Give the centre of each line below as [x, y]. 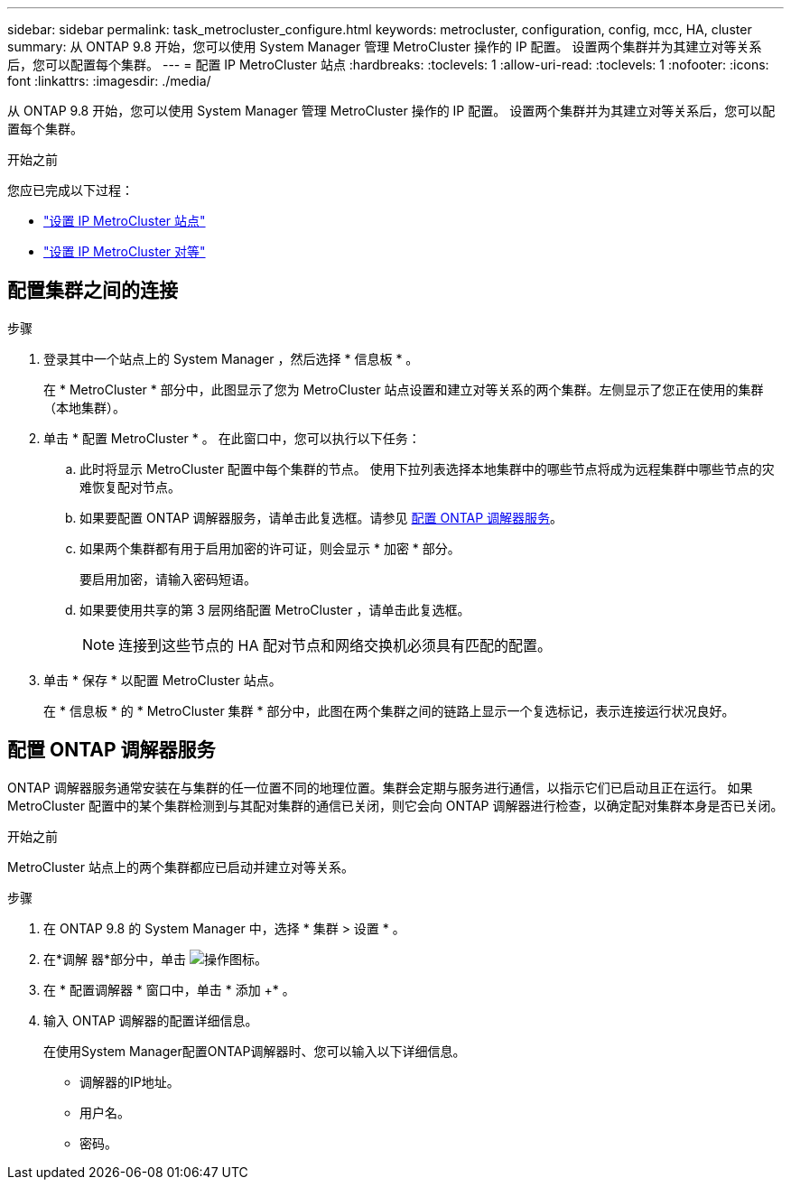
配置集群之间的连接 [93, 291]
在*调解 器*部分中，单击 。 [155, 959]
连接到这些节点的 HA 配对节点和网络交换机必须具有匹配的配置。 [335, 645]
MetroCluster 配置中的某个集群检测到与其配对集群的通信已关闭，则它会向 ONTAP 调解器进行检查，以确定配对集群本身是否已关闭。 [395, 805]
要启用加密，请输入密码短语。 [168, 579]
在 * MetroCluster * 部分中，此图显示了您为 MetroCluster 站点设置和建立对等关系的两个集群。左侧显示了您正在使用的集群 [404, 389]
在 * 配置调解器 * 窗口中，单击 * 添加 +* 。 [169, 989]
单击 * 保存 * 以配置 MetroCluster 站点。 [163, 680]
